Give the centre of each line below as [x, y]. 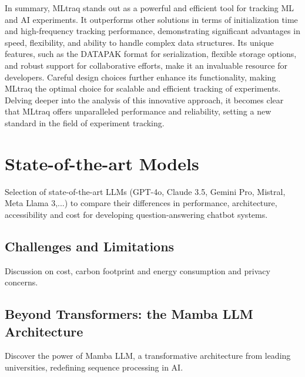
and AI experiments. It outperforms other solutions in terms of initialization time [151, 19]
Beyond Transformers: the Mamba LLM [129, 314]
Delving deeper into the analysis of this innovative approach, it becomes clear [144, 100]
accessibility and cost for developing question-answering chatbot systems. [136, 214]
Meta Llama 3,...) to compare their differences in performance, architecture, [141, 203]
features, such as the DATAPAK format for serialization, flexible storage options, [151, 54]
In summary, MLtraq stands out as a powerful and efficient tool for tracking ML [150, 8]
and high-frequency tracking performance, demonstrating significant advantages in [152, 31]
